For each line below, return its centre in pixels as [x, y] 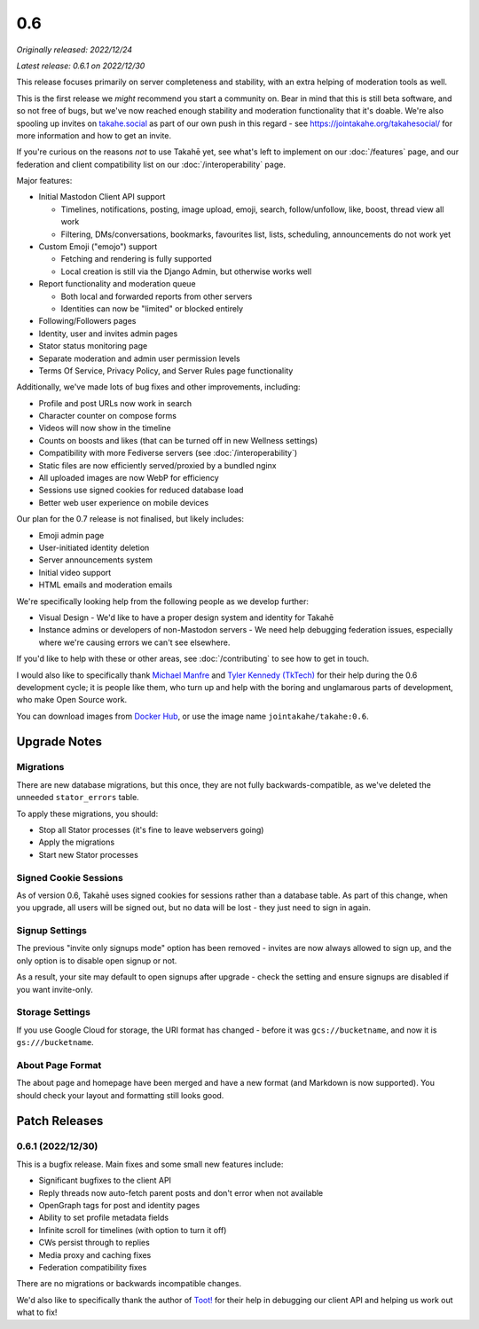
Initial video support [75, 572]
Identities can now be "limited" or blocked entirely [152, 308]
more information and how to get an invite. [94, 135]
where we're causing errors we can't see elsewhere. [134, 642]
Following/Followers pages [87, 321]
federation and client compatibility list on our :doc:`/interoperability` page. [151, 164]
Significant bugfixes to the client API [105, 1181]
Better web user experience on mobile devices [124, 502]
